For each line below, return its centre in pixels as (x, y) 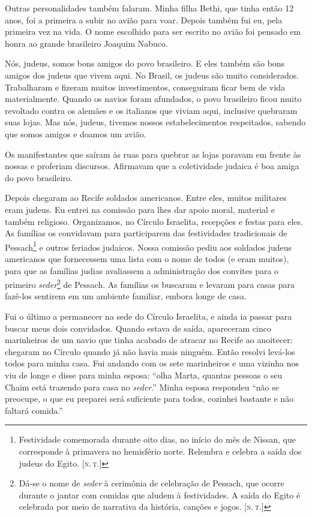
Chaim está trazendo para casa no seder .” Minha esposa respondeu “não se (142, 387)
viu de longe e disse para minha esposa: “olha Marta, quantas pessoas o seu (144, 375)
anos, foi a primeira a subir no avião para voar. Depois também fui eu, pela (144, 19)
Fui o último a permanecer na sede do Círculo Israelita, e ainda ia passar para (148, 316)
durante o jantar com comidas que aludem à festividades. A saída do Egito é (160, 495)
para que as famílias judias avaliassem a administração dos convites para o (142, 270)
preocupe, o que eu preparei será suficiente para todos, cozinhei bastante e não (149, 399)
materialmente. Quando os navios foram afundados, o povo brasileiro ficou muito (153, 99)
